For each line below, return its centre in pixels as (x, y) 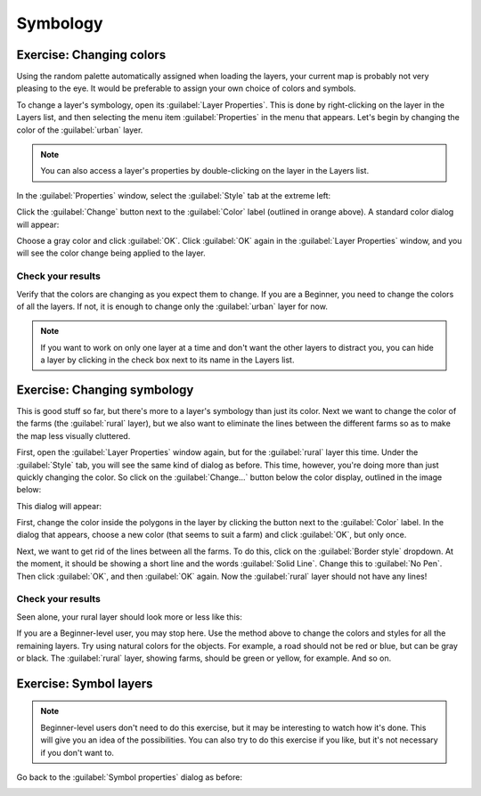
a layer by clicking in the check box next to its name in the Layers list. (167, 360)
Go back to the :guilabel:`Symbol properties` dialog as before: (129, 777)
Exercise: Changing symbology (105, 390)
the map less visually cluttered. (73, 435)
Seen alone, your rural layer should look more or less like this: (129, 617)
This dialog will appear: (59, 506)
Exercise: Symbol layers (85, 683)
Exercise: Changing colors (91, 55)
